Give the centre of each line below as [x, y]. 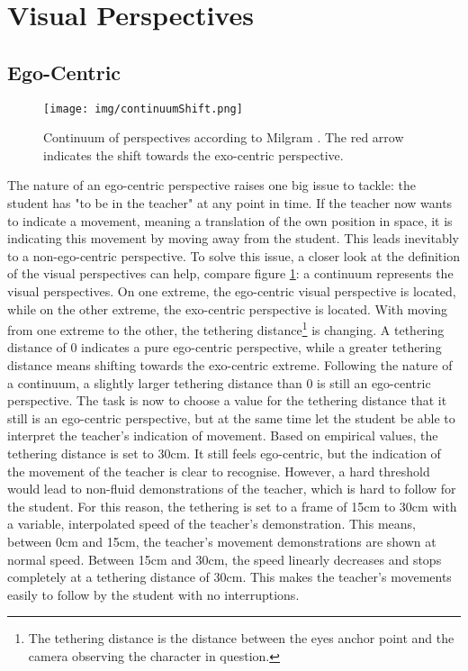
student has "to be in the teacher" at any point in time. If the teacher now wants [230, 203]
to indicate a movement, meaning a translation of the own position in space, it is [230, 220]
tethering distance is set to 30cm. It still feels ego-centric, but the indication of [224, 453]
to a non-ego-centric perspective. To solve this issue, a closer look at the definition [234, 255]
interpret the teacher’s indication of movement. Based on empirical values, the [223, 435]
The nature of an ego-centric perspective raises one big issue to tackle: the [211, 185]
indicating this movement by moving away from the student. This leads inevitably [234, 238]
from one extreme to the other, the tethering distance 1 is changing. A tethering [226, 328]
